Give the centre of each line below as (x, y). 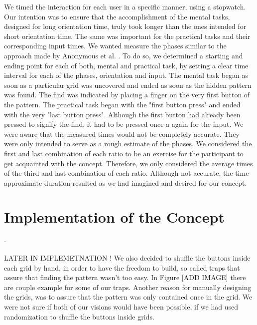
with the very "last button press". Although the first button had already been (122, 114)
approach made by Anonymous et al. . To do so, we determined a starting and (124, 55)
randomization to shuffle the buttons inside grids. (79, 316)
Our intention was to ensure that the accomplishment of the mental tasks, (117, 16)
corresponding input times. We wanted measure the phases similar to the (115, 46)
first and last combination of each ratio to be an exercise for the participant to (124, 153)
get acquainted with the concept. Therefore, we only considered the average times (128, 163)
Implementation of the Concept (114, 217)
